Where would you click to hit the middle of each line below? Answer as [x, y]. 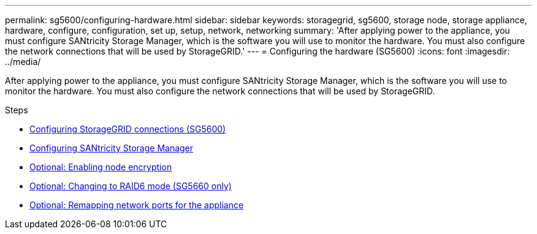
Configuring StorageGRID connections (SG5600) [128, 129]
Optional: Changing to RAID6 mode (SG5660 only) [131, 186]
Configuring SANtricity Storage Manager [112, 148]
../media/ [23, 62]
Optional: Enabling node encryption [101, 167]
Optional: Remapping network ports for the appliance [137, 205]
